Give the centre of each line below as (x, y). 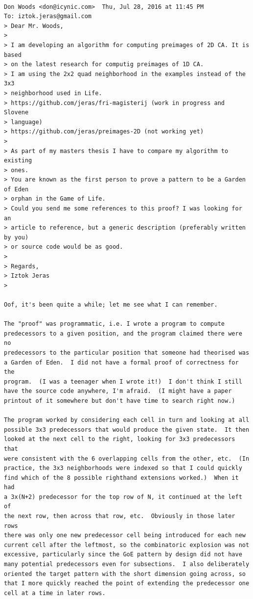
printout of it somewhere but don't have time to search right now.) (120, 401)
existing (18, 161)
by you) (16, 237)
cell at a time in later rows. (55, 593)
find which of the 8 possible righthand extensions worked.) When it (121, 478)
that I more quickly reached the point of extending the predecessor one (127, 584)
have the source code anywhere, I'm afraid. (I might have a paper (118, 391)
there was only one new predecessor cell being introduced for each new (125, 535)
